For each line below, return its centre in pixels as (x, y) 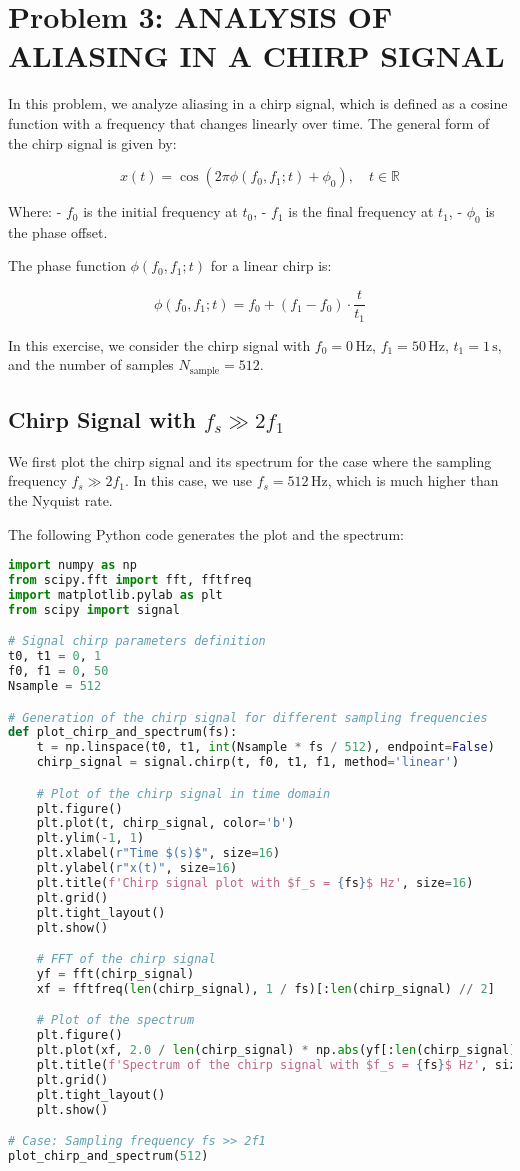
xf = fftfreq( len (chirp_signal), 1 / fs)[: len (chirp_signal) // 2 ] (265, 988)
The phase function (67, 265)
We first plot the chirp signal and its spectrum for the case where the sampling (250, 460)
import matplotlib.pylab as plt (115, 594)
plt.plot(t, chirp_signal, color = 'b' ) (165, 823)
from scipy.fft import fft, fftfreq (130, 580)
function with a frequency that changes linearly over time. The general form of (249, 122)
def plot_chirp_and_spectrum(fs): (123, 732)
